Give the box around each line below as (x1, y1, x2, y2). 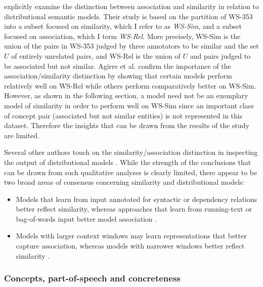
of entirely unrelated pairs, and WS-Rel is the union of (11, 50, 181, 61)
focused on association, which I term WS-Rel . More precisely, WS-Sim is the (4, 30, 241, 41)
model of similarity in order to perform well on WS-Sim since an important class (4, 100, 254, 110)
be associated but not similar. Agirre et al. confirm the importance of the (4, 60, 231, 71)
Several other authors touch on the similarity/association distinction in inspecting (4, 147, 258, 157)
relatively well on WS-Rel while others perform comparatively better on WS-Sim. (4, 80, 256, 91)
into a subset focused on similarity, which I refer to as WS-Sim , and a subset (4, 21, 242, 31)
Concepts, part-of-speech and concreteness (4, 272, 181, 284)
